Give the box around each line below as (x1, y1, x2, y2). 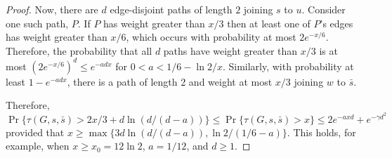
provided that (6, 124, 65, 139)
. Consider (301, 2, 346, 16)
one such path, (6, 15, 69, 30)
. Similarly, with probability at (222, 58, 354, 73)
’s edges (320, 15, 353, 30)
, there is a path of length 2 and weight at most (67, 74, 273, 88)
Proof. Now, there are (6, 2, 98, 16)
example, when (6, 138, 70, 153)
